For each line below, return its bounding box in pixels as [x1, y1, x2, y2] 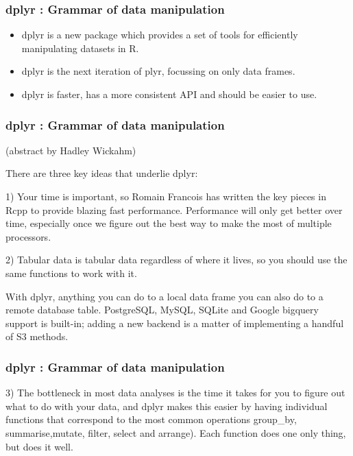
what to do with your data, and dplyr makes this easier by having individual [5, 398, 328, 413]
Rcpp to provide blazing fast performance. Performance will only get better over [5, 202, 343, 217]
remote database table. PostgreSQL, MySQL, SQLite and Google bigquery [5, 302, 319, 317]
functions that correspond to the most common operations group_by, [5, 412, 297, 427]
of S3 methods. [5, 329, 69, 344]
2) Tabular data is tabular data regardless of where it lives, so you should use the [5, 252, 348, 267]
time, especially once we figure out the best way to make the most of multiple [5, 216, 332, 230]
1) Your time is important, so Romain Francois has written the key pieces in [5, 189, 326, 203]
